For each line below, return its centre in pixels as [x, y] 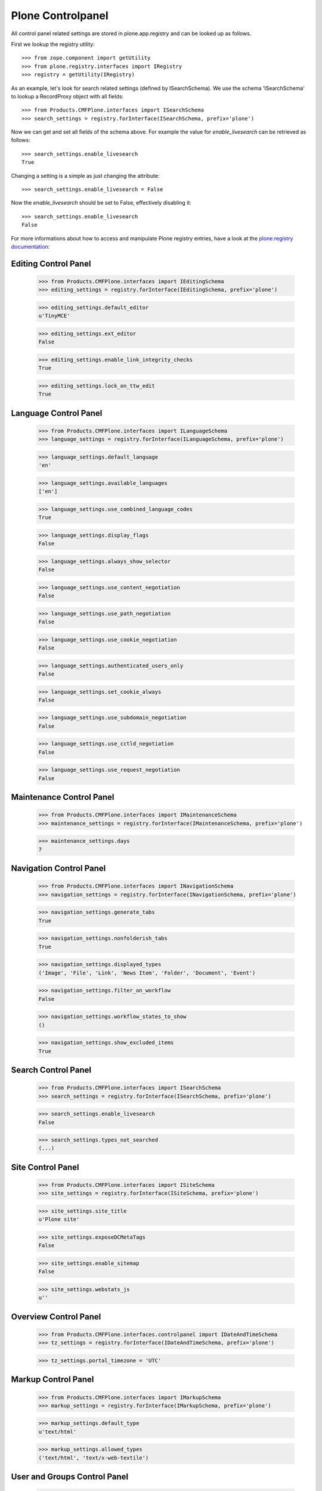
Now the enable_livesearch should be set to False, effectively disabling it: [101, 203]
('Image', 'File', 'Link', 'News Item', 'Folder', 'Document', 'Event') [147, 973]
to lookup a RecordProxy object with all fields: [67, 96]
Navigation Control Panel [58, 869]
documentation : [30, 246]
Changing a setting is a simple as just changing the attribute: [85, 175]
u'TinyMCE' [54, 316]
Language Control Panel [57, 413]
